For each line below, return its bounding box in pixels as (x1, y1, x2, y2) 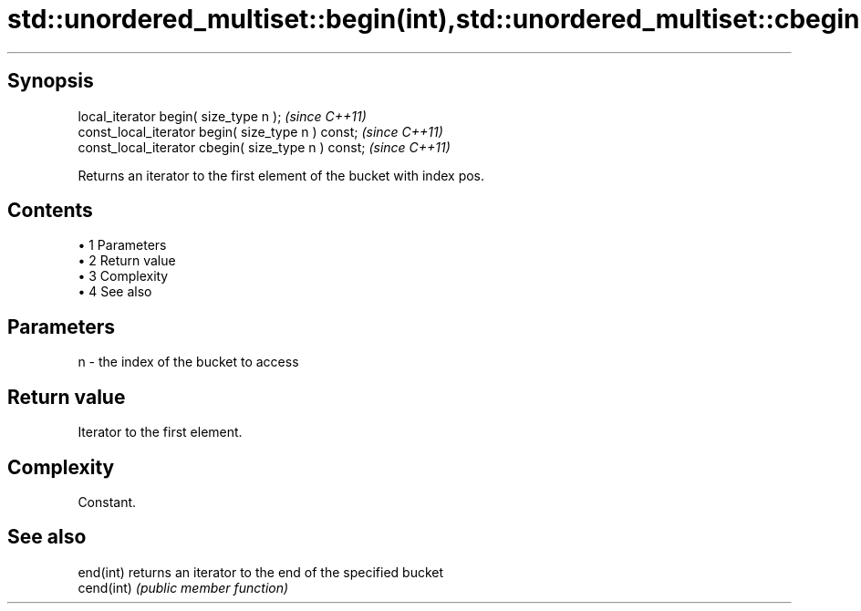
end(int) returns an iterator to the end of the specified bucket (78, 564, 444, 580)
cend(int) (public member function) (78, 579, 289, 595)
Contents (7, 199, 93, 223)
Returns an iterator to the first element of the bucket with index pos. (78, 167, 485, 183)
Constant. (78, 493, 137, 510)
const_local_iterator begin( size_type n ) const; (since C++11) (78, 123, 443, 140)
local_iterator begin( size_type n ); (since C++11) (78, 108, 367, 124)
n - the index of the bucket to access (78, 354, 299, 370)
